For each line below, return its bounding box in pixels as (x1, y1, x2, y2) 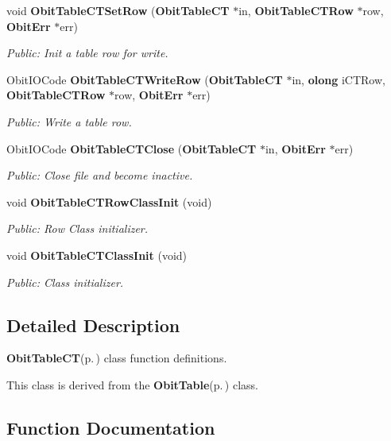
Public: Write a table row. (6, 113, 132, 130)
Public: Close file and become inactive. (6, 167, 193, 184)
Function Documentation (6, 415, 215, 439)
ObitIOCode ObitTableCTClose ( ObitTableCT (6, 140, 257, 157)
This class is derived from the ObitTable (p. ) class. (6, 376, 258, 393)
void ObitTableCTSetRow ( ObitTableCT (6, 2, 230, 18)
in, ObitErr (265, 140, 326, 157)
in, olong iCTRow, (292, 71, 385, 87)
